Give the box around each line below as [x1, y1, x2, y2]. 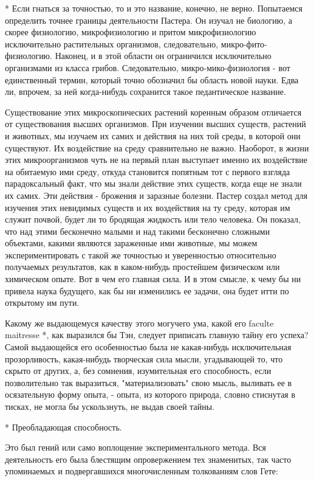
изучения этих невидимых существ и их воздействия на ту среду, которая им [5, 201, 290, 213]
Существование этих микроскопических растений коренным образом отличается [5, 105, 302, 118]
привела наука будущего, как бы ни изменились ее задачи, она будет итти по [5, 284, 289, 297]
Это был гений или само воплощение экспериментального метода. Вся [5, 441, 266, 454]
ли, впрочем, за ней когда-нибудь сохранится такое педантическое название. [5, 85, 286, 98]
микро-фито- [220, 37, 267, 50]
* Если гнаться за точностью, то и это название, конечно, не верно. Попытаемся [5, 2, 302, 14]
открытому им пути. [5, 296, 80, 309]
